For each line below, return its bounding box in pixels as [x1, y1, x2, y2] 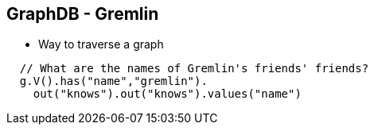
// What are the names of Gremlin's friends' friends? [19, 62, 369, 75]
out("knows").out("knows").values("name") [33, 87, 302, 101]
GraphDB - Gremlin [6, 4, 159, 24]
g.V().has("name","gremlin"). [19, 75, 208, 88]
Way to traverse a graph [38, 37, 164, 52]
